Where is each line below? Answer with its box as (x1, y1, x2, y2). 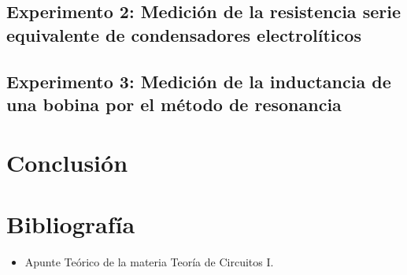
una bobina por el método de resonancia (6, 91, 342, 116)
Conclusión (6, 146, 128, 178)
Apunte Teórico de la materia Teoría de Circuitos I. (24, 253, 274, 269)
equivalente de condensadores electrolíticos (6, 22, 361, 46)
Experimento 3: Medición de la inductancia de (6, 69, 391, 93)
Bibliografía (6, 207, 135, 240)
